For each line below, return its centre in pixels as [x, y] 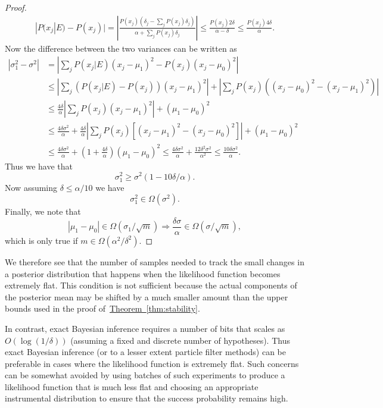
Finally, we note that [43, 211]
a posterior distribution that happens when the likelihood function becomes [143, 273]
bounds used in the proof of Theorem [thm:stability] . [102, 308]
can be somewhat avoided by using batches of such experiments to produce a [145, 375]
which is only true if [41, 240]
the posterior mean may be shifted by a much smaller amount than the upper [147, 296]
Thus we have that [39, 166]
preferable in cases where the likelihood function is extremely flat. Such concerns [152, 363]
